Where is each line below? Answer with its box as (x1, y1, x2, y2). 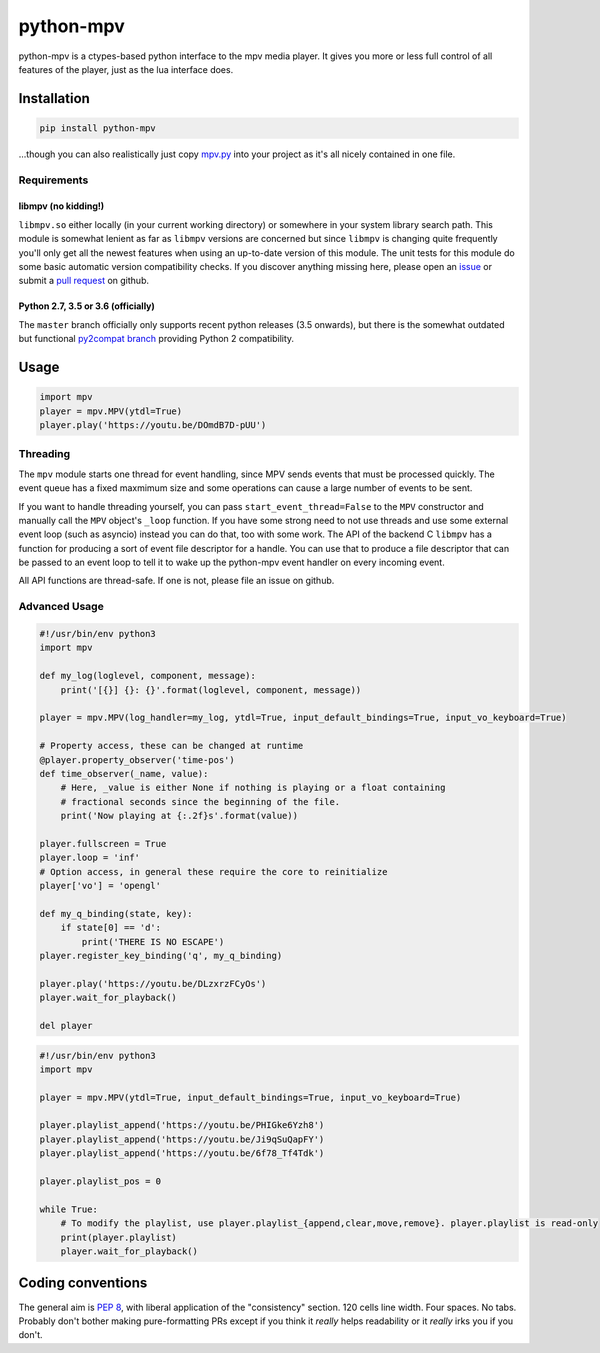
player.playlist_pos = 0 (39, 1176, 162, 1187)
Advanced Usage (18, 600, 104, 614)
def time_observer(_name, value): (39, 768, 209, 779)
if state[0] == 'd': (60, 922, 162, 934)
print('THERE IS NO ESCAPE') (81, 936, 225, 947)
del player (39, 1020, 93, 1031)
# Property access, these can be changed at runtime (39, 740, 304, 752)
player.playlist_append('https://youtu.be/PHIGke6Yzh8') (39, 1120, 325, 1131)
